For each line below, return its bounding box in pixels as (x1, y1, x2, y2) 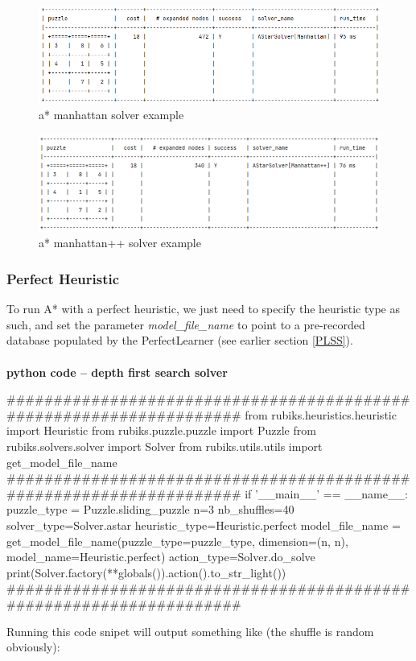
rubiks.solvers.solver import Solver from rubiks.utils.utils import (6, 437, 323, 454)
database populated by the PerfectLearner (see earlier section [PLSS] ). (6, 332, 353, 349)
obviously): (6, 638, 60, 655)
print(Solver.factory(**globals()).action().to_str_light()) (6, 564, 286, 580)
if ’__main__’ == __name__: (245, 485, 408, 502)
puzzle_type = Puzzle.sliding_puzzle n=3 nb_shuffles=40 (6, 501, 294, 518)
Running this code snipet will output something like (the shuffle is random (6, 622, 374, 639)
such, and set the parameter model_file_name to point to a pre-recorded (6, 316, 365, 333)
